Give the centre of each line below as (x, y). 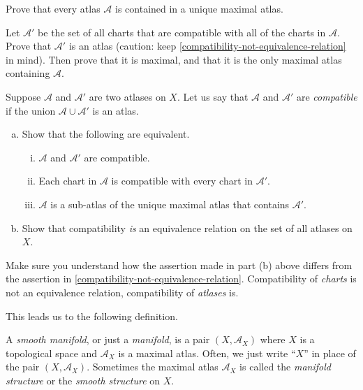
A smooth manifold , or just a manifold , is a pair (108, 339)
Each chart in (68, 181)
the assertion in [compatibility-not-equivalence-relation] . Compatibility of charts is (181, 279)
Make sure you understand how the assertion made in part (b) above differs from (179, 265)
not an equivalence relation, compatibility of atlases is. (122, 292)
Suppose (23, 96)
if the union (31, 110)
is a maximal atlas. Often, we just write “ (207, 353)
